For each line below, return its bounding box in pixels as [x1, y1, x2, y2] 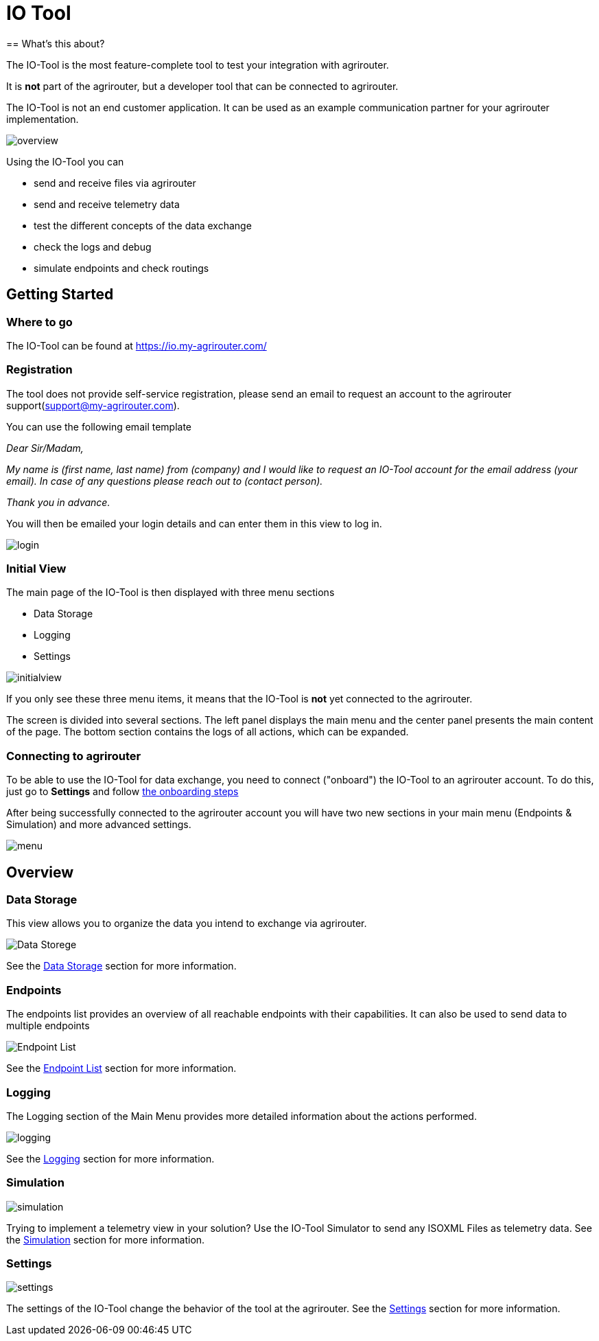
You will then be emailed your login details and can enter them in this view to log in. [6, 517, 382, 529]
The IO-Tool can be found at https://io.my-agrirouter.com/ [6, 339, 267, 352]
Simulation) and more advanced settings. [6, 818, 191, 831]
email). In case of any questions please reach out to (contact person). [6, 474, 323, 487]
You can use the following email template [6, 420, 192, 433]
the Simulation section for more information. [6, 1233, 205, 1246]
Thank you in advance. [6, 496, 110, 508]
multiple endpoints [6, 1020, 90, 1032]
